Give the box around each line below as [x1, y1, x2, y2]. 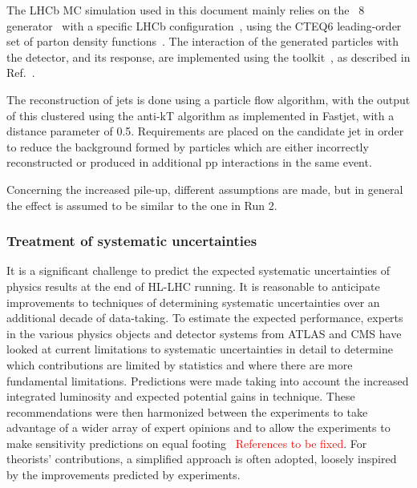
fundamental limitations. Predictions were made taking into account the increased [6, 372, 409, 389]
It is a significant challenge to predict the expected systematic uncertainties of [6, 262, 390, 279]
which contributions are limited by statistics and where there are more [6, 356, 353, 373]
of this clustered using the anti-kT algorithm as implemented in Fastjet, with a [6, 107, 395, 123]
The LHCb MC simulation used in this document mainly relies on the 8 [6, 2, 365, 18]
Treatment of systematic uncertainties [6, 231, 257, 251]
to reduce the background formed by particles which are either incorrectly [6, 138, 369, 155]
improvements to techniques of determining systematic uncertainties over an [6, 293, 380, 310]
